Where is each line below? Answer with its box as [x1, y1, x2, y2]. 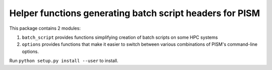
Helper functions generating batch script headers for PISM [9, 8, 260, 19]
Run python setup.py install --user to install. [9, 58, 118, 64]
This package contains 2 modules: [9, 25, 81, 31]
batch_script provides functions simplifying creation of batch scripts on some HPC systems [22, 34, 218, 40]
